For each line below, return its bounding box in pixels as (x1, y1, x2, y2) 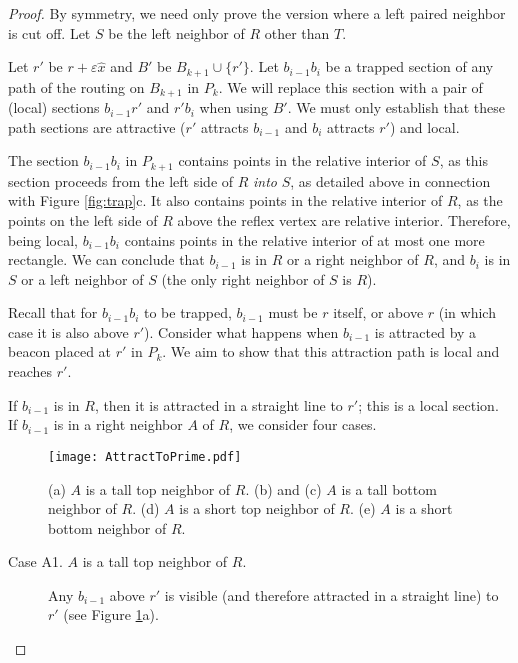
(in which (438, 302, 496, 323)
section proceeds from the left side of (8, 170, 234, 191)
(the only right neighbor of (161, 268, 325, 289)
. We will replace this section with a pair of (218, 76, 483, 97)
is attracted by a (374, 321, 477, 342)
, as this (439, 150, 489, 171)
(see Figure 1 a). (63, 604, 159, 625)
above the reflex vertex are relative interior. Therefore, (177, 209, 511, 230)
